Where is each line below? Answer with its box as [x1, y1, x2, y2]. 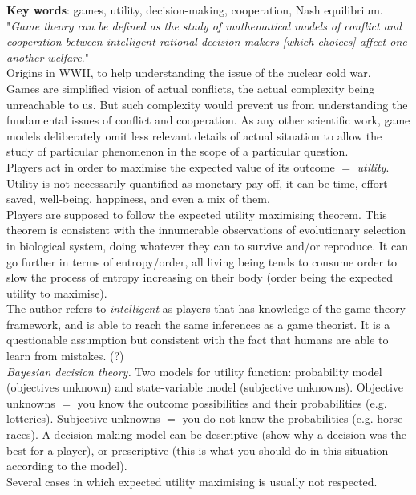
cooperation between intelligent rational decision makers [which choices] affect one [6, 33, 407, 50]
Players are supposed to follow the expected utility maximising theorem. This [6, 205, 387, 222]
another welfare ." [6, 48, 89, 65]
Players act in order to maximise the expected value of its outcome [6, 158, 335, 175]
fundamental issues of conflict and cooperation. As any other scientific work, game [6, 112, 410, 128]
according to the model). [6, 457, 127, 474]
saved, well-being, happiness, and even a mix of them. [6, 190, 270, 207]
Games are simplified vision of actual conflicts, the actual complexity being [6, 79, 375, 96]
